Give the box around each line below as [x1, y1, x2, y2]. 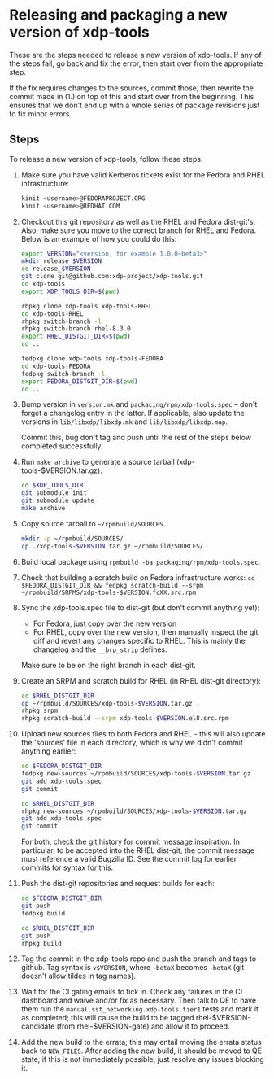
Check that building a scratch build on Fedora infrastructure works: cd [20, 572, 255, 583]
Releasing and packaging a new [9, 6, 228, 24]
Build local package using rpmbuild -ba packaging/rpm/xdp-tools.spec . [20, 557, 261, 566]
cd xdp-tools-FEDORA [20, 362, 91, 370]
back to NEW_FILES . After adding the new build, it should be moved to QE [20, 1046, 263, 1055]
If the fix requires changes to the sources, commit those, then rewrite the [9, 83, 254, 93]
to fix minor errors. [9, 108, 72, 119]
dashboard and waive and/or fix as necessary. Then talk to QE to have [20, 995, 257, 1006]
